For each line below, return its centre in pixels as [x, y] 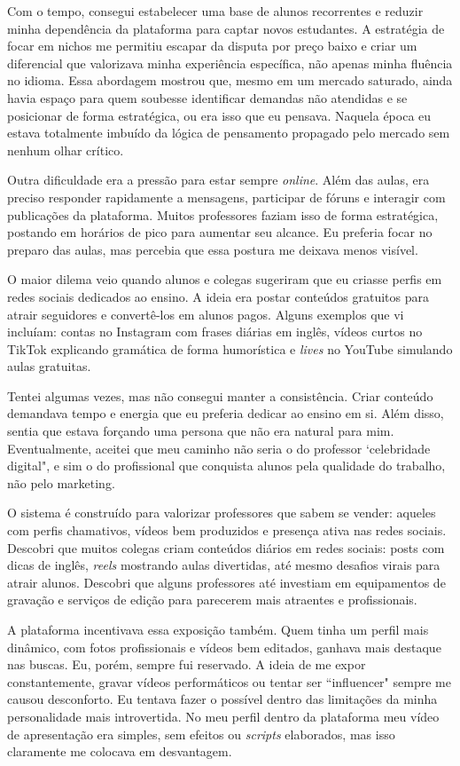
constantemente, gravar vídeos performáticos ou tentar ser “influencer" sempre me [229, 681]
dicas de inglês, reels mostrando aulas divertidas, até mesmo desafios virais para [224, 565]
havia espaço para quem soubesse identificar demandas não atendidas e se [207, 97]
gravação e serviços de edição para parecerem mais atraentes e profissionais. [212, 600]
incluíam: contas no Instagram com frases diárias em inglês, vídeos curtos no [215, 332]
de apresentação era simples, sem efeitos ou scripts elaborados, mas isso [201, 734]
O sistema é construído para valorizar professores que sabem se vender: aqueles [222, 513]
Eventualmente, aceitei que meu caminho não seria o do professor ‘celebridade [219, 448]
